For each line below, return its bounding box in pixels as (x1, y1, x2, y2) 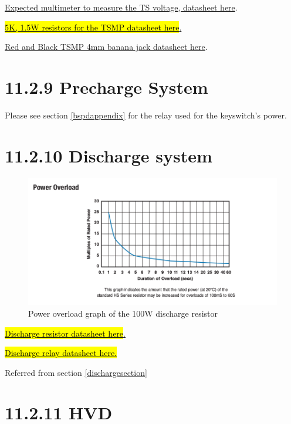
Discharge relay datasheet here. (5, 347, 117, 359)
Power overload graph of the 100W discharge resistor (28, 307, 218, 319)
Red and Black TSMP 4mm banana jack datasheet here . (5, 40, 208, 53)
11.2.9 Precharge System (5, 74, 208, 99)
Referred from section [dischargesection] (5, 366, 147, 378)
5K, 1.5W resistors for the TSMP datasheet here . (5, 21, 182, 33)
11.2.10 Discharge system (5, 143, 212, 167)
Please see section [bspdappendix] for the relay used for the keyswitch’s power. (5, 108, 287, 121)
